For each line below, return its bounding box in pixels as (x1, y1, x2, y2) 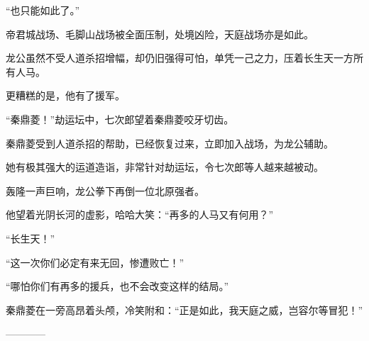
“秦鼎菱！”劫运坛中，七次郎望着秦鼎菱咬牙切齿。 (6, 111, 234, 126)
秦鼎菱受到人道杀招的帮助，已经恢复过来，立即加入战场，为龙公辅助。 (6, 135, 334, 150)
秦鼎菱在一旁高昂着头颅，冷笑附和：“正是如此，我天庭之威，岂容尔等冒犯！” (6, 302, 363, 317)
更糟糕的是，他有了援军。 (6, 88, 125, 103)
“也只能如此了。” (6, 3, 80, 17)
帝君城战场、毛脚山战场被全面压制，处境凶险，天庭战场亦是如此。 (6, 26, 314, 41)
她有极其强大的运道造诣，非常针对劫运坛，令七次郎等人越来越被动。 (6, 160, 324, 174)
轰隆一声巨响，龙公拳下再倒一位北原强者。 (6, 183, 204, 198)
